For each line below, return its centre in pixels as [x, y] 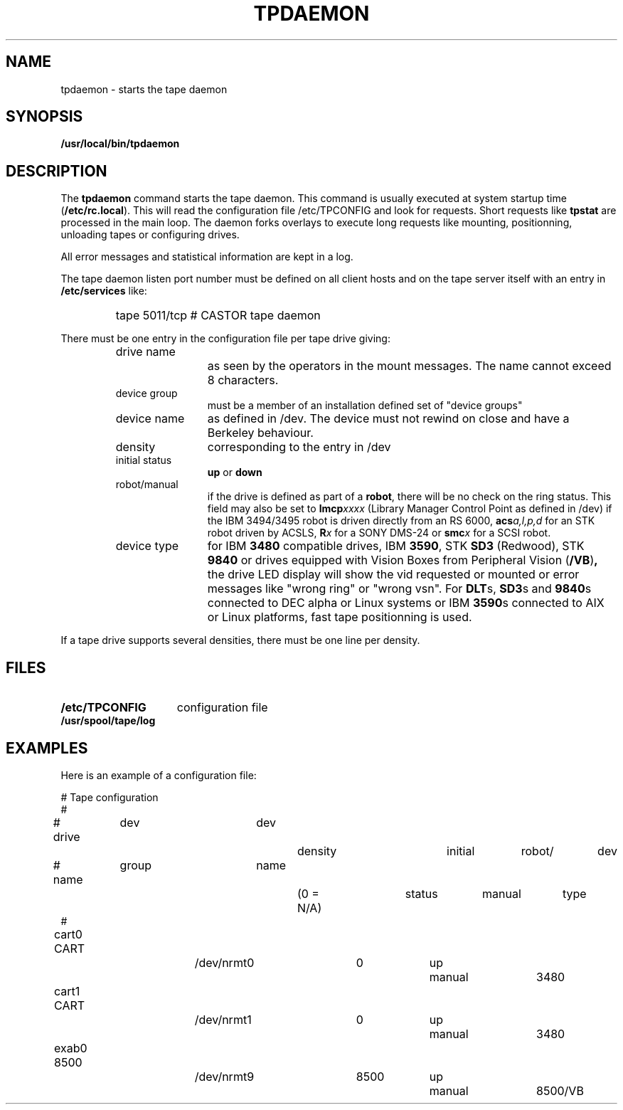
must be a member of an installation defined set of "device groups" [365, 406]
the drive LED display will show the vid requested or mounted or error [393, 575]
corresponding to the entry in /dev [299, 447]
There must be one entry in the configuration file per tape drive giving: [225, 339]
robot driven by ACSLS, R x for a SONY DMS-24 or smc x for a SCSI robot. [379, 533]
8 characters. [243, 380]
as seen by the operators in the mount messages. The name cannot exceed [409, 366]
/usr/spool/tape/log [108, 721]
